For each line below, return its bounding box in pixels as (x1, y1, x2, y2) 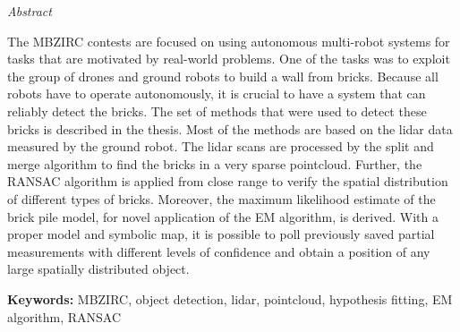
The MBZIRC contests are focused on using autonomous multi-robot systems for (7, 31, 450, 50)
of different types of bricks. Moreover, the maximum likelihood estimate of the (7, 189, 436, 208)
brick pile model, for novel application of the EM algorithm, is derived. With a (7, 207, 439, 226)
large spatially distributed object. (7, 260, 190, 278)
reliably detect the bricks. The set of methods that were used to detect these (7, 101, 427, 120)
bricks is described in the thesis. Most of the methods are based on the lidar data (7, 119, 453, 138)
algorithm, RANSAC (7, 307, 122, 326)
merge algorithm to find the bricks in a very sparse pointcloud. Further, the (7, 154, 422, 173)
